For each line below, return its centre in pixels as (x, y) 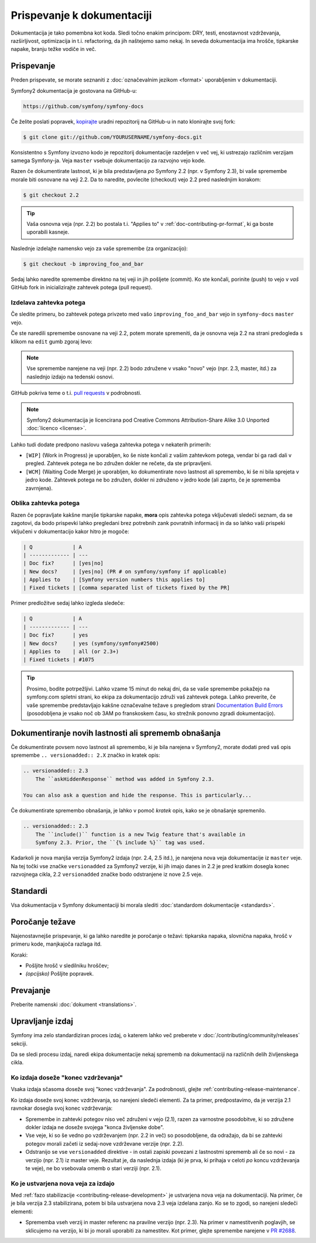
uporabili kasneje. (48, 232)
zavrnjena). (39, 488)
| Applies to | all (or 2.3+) (71, 652)
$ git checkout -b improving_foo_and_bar (83, 264)
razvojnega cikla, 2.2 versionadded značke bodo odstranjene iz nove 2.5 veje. (107, 874)
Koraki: (19, 955)
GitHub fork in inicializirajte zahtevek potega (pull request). (82, 287)
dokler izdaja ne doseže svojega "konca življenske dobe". (95, 1127)
